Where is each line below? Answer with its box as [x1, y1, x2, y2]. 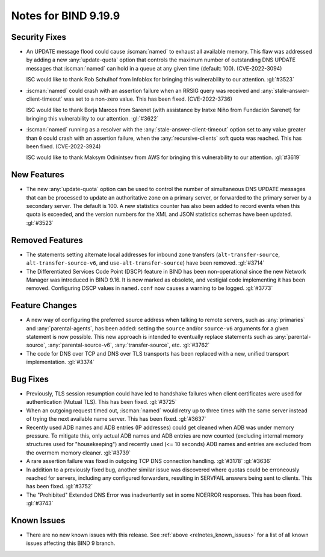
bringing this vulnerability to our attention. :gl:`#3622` [26, 115, 159, 122]
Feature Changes [11, 300, 78, 310]
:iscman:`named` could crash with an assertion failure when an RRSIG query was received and [26, 87, 260, 94]
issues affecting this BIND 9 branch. [26, 540, 116, 547]
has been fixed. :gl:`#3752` [26, 483, 93, 490]
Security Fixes [11, 32, 66, 42]
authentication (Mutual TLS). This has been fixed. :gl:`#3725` [26, 398, 177, 406]
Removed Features [11, 235, 84, 245]
